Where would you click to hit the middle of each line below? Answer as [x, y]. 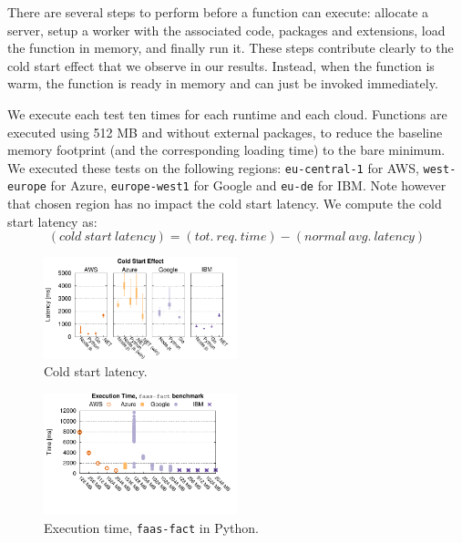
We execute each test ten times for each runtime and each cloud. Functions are [227, 113]
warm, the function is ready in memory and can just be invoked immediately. [223, 83]
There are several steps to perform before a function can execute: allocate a [218, 12]
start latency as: [52, 221]
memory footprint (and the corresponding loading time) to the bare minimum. [226, 150]
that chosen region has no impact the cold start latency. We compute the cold [225, 204]
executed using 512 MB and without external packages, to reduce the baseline [225, 132]
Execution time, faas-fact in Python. [151, 527]
